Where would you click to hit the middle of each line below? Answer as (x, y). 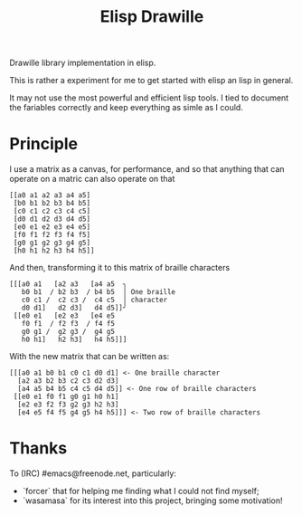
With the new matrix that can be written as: (90, 357)
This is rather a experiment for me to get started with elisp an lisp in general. (151, 81)
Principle (44, 144)
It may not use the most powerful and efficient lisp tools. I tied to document (149, 98)
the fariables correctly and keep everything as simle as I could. (127, 108)
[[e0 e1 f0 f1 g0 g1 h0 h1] (66, 397)
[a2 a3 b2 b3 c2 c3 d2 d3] (68, 381)
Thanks (38, 448)
